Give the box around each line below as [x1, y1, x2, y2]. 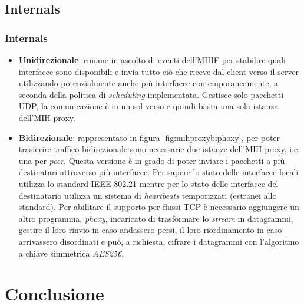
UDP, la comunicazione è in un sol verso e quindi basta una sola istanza [18, 100, 279, 112]
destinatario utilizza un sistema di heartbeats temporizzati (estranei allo [18, 189, 277, 201]
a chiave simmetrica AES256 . [18, 247, 124, 259]
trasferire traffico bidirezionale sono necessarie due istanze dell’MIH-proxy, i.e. [18, 143, 300, 155]
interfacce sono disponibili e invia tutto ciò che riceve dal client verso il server [18, 65, 299, 77]
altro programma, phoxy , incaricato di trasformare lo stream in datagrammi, [18, 212, 293, 224]
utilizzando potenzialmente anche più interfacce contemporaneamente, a [18, 77, 279, 89]
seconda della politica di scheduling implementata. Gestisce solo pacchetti [18, 88, 284, 100]
